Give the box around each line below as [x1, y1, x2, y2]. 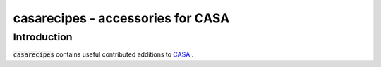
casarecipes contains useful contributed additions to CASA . [13, 50, 194, 59]
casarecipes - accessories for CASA [13, 10, 230, 26]
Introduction [13, 31, 73, 43]
